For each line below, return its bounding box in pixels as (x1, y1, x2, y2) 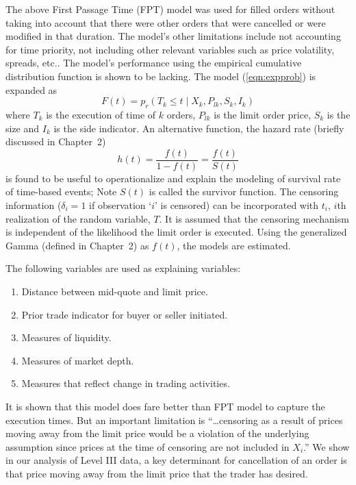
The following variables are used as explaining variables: (5, 261, 241, 275)
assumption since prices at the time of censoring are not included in (5, 439, 290, 453)
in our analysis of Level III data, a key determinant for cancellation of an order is (5, 453, 347, 467)
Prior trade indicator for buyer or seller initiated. (21, 307, 228, 321)
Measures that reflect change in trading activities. (21, 376, 230, 390)
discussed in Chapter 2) (5, 134, 106, 149)
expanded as (5, 82, 58, 97)
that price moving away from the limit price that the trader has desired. (5, 466, 308, 480)
